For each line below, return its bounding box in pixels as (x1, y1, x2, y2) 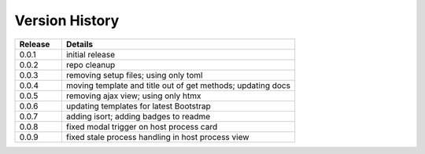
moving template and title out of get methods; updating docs (65, 79, 291, 90)
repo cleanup (65, 59, 116, 70)
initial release (65, 49, 116, 60)
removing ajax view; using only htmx (65, 90, 201, 101)
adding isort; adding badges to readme (65, 111, 211, 122)
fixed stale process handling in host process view (65, 131, 249, 142)
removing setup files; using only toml (65, 69, 203, 80)
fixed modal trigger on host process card (65, 121, 218, 132)
